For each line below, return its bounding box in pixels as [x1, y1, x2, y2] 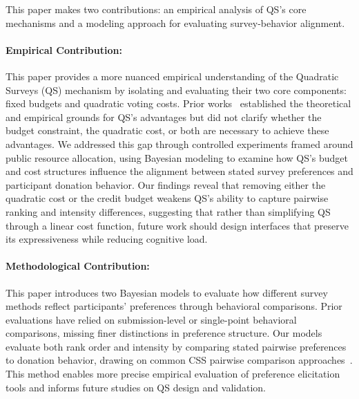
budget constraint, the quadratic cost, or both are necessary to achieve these [6, 123, 329, 138]
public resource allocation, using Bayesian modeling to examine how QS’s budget [6, 150, 349, 165]
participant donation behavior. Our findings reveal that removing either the [6, 177, 326, 192]
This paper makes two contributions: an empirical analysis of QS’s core [6, 2, 307, 16]
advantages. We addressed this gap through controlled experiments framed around [6, 136, 353, 151]
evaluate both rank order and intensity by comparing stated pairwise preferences [6, 339, 347, 353]
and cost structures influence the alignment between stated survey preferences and [6, 164, 353, 178]
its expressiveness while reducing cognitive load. [6, 232, 208, 246]
